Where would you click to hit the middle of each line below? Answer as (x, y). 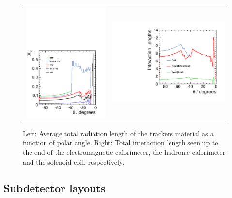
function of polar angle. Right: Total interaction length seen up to (121, 143)
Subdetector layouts (54, 188)
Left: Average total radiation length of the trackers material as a (118, 133)
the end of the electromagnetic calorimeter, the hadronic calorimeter (124, 152)
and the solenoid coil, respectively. (74, 161)
